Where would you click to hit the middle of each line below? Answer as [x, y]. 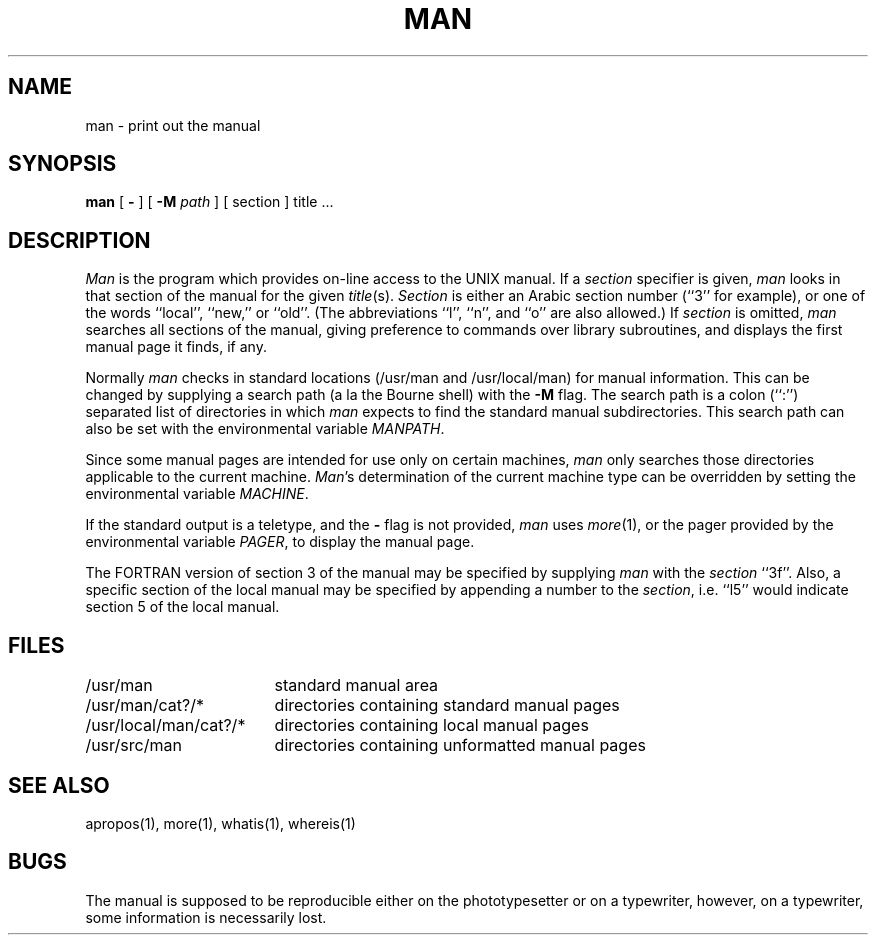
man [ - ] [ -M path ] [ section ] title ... [209, 202]
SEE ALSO [59, 785]
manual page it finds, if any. [176, 347]
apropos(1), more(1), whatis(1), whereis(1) [220, 823]
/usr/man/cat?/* [145, 705]
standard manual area [356, 685]
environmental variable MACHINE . [197, 494]
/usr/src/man [133, 745]
